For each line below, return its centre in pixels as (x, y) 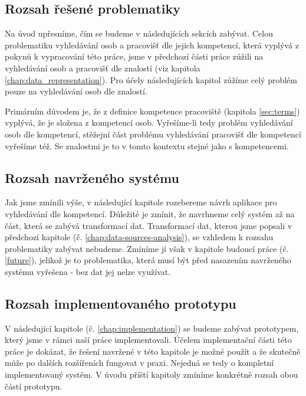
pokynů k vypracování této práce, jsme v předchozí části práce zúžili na (134, 56)
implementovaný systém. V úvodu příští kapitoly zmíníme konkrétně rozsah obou (152, 374)
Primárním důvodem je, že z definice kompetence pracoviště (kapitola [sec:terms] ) (152, 111)
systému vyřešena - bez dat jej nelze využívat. (88, 271)
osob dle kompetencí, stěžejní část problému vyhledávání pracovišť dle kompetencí (153, 134)
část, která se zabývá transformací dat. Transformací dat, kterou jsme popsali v (149, 225)
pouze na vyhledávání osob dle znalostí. (76, 91)
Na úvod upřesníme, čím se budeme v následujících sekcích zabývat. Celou (139, 33)
